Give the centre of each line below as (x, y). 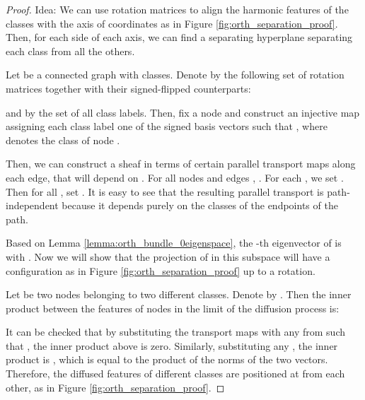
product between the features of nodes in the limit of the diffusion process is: (173, 308)
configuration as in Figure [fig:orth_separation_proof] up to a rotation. (161, 270)
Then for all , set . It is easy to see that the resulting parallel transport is (165, 191)
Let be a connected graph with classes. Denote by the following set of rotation (175, 75)
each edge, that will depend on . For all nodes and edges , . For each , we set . (175, 177)
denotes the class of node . (63, 140)
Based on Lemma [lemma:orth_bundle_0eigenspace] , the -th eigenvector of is (174, 243)
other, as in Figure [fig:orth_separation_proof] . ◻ (115, 387)
